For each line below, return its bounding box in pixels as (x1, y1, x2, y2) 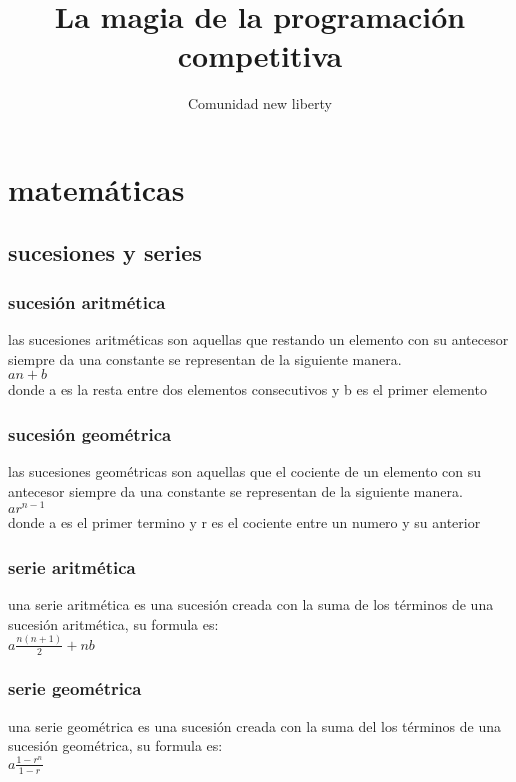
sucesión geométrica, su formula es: (8, 735, 223, 756)
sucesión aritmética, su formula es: (8, 613, 219, 634)
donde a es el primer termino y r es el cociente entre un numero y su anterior (8, 512, 481, 533)
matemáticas (8, 168, 185, 209)
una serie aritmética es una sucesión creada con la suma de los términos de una (8, 594, 494, 615)
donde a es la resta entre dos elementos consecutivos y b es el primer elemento (8, 379, 487, 400)
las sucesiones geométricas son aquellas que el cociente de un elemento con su (8, 461, 482, 482)
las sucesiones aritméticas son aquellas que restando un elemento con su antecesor (8, 329, 509, 350)
